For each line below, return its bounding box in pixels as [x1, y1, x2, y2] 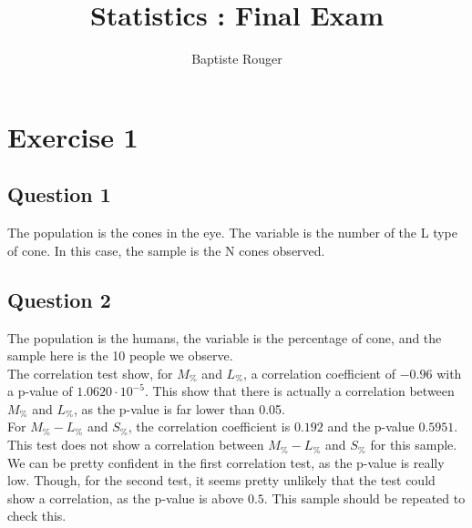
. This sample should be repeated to [263, 488, 466, 507]
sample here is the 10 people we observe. [7, 346, 233, 365]
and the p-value [327, 417, 415, 436]
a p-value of [7, 381, 73, 401]
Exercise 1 [7, 117, 139, 155]
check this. [7, 506, 67, 525]
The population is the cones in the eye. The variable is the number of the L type [7, 223, 457, 242]
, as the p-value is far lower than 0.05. [73, 399, 285, 418]
